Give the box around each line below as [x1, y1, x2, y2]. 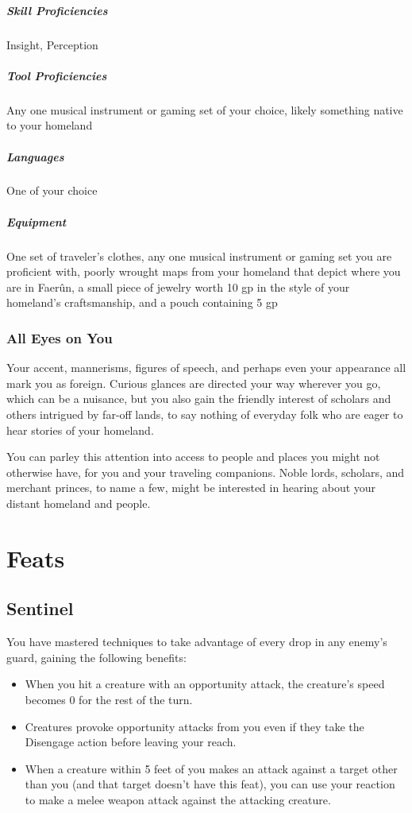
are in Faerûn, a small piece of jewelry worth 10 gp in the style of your [6, 278, 350, 295]
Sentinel [6, 596, 74, 621]
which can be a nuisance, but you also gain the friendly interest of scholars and [6, 390, 391, 407]
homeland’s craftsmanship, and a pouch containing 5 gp [6, 294, 278, 311]
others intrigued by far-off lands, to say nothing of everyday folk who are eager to [6, 406, 403, 422]
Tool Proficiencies [6, 67, 107, 83]
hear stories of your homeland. [6, 421, 154, 438]
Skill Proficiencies [6, 2, 108, 18]
